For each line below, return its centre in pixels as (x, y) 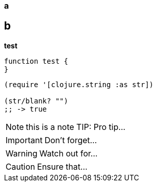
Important (24, 140)
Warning (22, 153)
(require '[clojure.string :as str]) (79, 84)
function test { (36, 61)
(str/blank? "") (36, 101)
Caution (21, 166)
